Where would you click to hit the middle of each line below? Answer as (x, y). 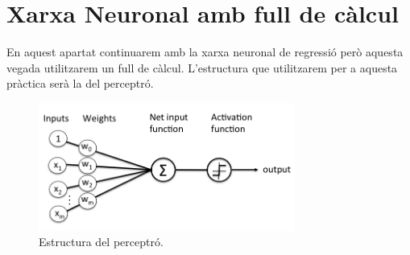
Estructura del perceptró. (101, 242)
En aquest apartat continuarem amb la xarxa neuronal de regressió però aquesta (205, 52)
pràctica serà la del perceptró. (80, 83)
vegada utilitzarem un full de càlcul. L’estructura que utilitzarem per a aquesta (202, 67)
